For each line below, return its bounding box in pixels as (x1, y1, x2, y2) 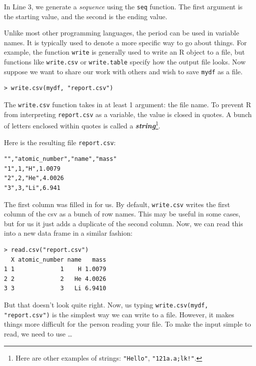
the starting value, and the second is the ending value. (4, 11, 167, 21)
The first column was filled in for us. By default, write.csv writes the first (4, 199, 230, 209)
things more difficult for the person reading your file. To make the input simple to (4, 319, 251, 329)
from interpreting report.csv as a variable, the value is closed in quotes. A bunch (4, 109, 252, 119)
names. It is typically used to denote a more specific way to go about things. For (4, 37, 247, 47)
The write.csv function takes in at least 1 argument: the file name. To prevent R (4, 99, 251, 109)
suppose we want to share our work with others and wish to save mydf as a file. (4, 66, 243, 76)
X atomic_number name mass (11, 256, 106, 263)
